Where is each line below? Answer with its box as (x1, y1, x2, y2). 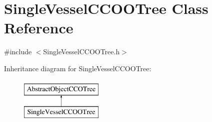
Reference (4, 17, 73, 38)
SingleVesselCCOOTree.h (43, 46, 120, 57)
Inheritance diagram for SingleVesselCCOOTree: (4, 63, 151, 73)
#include (4, 46, 32, 57)
